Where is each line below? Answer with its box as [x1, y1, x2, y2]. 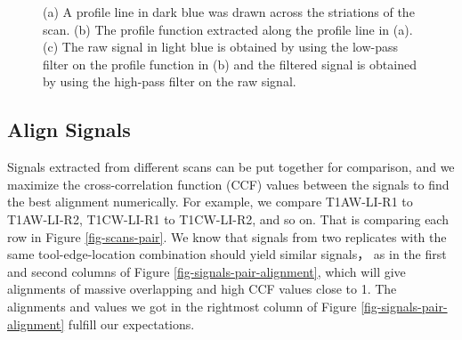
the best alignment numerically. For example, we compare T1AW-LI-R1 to [7, 192, 413, 211]
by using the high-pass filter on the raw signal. [43, 72, 296, 91]
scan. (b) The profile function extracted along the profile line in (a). [43, 20, 413, 38]
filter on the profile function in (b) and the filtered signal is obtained [43, 54, 417, 73]
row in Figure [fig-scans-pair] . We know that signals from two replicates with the [7, 227, 447, 246]
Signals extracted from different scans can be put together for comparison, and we [7, 158, 455, 176]
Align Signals [7, 116, 131, 143]
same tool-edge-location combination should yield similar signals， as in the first [7, 245, 447, 263]
